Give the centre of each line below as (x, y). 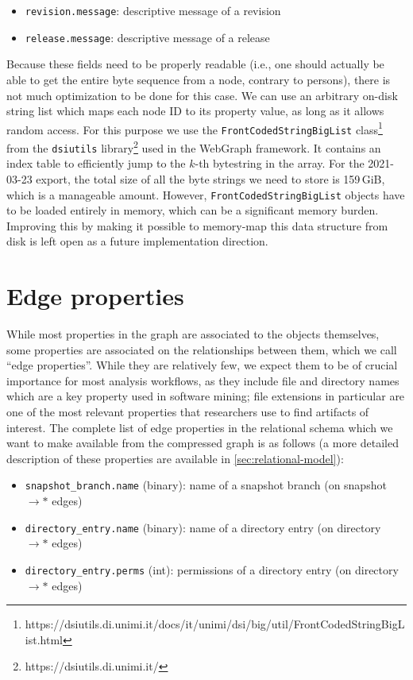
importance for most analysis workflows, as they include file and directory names (203, 380)
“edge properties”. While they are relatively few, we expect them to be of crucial (202, 365)
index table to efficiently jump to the (96, 163)
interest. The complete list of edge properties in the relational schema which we (200, 427)
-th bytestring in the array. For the (280, 163)
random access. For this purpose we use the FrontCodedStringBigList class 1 (195, 128)
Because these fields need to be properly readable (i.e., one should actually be (195, 64)
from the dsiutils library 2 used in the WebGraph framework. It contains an (194, 147)
